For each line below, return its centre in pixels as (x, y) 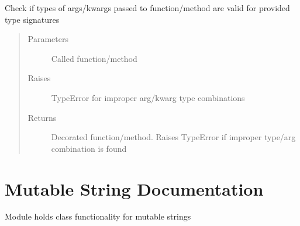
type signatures (32, 19)
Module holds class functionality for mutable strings (98, 216)
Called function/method (94, 58)
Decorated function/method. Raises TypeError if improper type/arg (173, 137)
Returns (42, 117)
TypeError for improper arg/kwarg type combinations (148, 97)
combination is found (89, 148)
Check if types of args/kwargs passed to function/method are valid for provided (147, 8)
